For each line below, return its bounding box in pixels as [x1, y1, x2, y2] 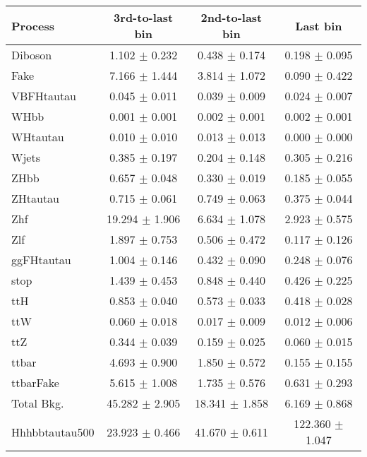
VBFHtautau [11, 88, 77, 104]
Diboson [11, 47, 52, 63]
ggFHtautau [11, 251, 71, 268]
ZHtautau [11, 190, 60, 206]
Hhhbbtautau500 [11, 423, 95, 440]
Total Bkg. [11, 395, 64, 411]
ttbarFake [11, 374, 59, 391]
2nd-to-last [200, 9, 263, 25]
